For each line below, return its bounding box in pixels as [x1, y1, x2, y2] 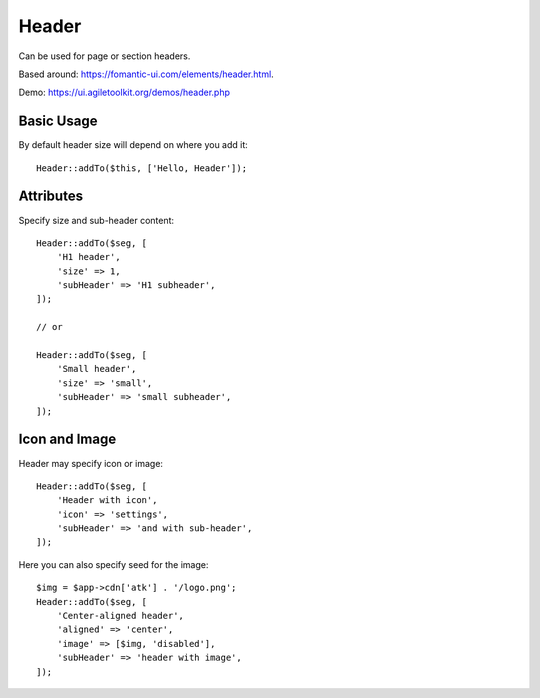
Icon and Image [18, 431, 117, 448]
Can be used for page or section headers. [18, 50, 191, 62]
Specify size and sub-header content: [18, 214, 175, 226]
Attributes [18, 188, 84, 205]
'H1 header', [56, 251, 121, 263]
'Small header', [56, 363, 137, 375]
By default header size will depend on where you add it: [18, 139, 249, 151]
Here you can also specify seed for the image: [18, 558, 209, 570]
